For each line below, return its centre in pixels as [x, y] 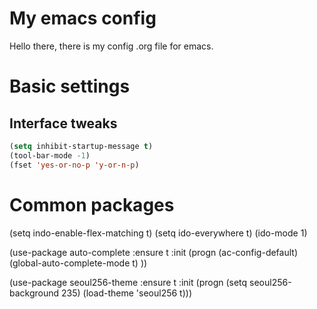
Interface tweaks [63, 123]
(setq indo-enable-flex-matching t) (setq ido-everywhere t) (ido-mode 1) [158, 233]
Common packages [92, 204]
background [34, 293]
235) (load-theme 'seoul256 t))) [127, 293]
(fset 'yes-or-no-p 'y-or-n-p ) [74, 165]
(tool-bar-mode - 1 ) [50, 155]
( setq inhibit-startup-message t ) [81, 146]
